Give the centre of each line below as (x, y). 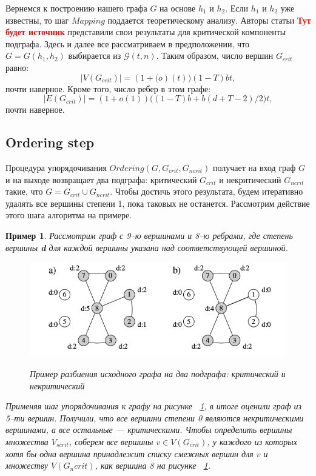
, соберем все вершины (111, 441)
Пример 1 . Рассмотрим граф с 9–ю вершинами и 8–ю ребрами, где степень (149, 235)
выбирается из (95, 55)
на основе (178, 8)
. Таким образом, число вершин (215, 55)
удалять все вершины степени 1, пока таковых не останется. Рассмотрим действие (158, 203)
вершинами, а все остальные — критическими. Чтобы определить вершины (149, 430)
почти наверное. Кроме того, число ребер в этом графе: (108, 88)
